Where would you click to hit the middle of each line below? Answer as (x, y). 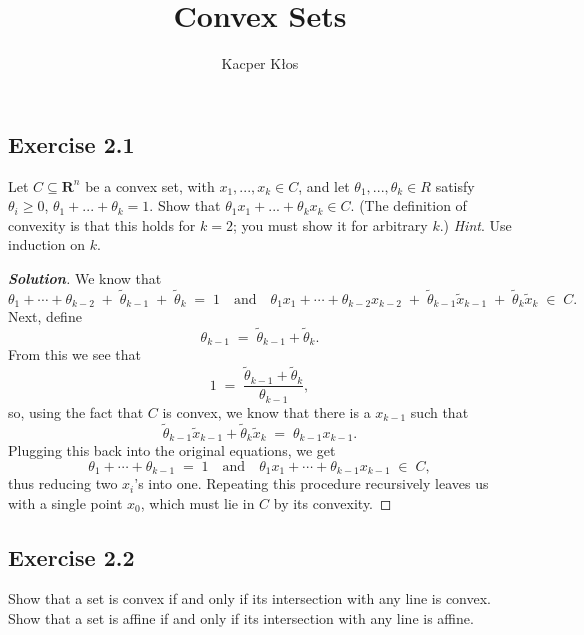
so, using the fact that (76, 411)
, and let (324, 185)
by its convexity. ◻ (332, 502)
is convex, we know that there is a (266, 411)
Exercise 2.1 (71, 143)
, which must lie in (197, 502)
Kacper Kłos (260, 63)
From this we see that (74, 354)
